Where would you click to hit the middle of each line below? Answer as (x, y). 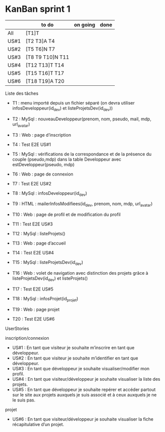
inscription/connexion (27, 338)
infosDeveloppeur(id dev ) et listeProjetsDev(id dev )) (63, 108)
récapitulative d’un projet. (38, 424)
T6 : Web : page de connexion (43, 174)
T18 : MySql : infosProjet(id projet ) (45, 299)
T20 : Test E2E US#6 (33, 319)
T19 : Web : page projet (36, 309)
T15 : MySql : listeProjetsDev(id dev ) (48, 263)
